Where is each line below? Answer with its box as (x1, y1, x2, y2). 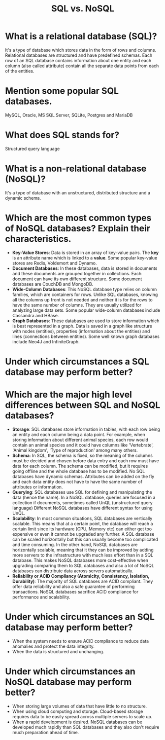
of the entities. (5, 68, 34, 74)
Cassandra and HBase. (12, 312, 59, 318)
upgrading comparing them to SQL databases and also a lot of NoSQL (12, 562, 154, 568)
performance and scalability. (12, 594, 70, 600)
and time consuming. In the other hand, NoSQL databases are (12, 541, 138, 548)
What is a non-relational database (5, 163, 147, 174)
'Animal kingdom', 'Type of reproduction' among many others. (12, 447, 138, 453)
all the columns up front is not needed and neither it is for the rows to (12, 296, 153, 302)
